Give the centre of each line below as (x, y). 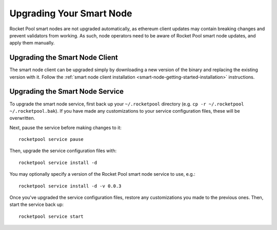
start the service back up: (37, 204)
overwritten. (22, 118)
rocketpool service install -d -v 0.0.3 (70, 186)
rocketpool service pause (51, 139)
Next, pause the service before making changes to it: (65, 128)
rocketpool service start (51, 216)
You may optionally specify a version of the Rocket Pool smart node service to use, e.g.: (102, 174)
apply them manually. (32, 43)
